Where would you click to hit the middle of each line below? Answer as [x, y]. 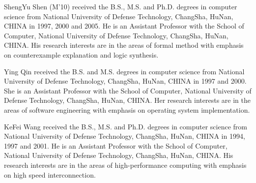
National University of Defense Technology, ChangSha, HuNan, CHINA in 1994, [125, 136]
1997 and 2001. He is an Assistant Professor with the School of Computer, [116, 145]
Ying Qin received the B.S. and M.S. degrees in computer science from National [124, 71]
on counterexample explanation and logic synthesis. [81, 54]
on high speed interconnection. [50, 174]
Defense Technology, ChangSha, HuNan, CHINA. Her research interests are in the [127, 100]
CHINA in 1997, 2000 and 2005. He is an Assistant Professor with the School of [124, 26]
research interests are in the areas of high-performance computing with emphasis [125, 165]
